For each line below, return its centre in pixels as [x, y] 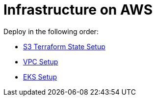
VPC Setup [41, 61]
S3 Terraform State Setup [64, 46]
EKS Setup [40, 77]
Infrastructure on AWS [78, 10]
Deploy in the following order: [51, 31]
